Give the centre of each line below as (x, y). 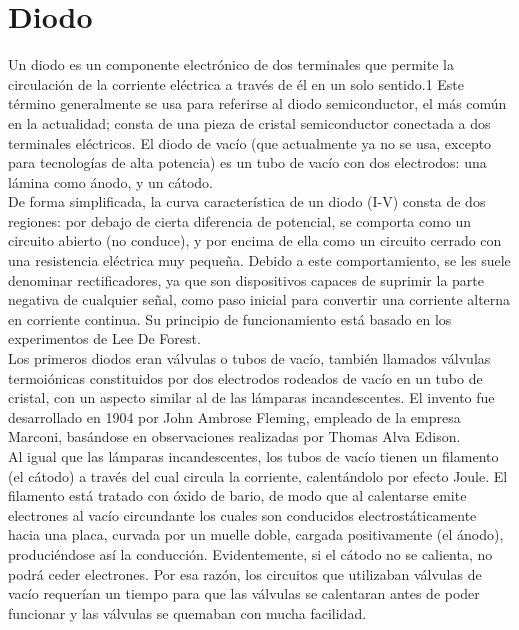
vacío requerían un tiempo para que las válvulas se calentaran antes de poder (244, 593)
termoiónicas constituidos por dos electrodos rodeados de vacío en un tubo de (245, 377)
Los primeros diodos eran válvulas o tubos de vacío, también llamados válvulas (249, 358)
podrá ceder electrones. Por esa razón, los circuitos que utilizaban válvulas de (245, 573)
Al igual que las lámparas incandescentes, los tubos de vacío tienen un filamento (253, 456)
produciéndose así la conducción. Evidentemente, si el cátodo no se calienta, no (250, 553)
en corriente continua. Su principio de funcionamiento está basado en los (230, 318)
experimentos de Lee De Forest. (104, 338)
